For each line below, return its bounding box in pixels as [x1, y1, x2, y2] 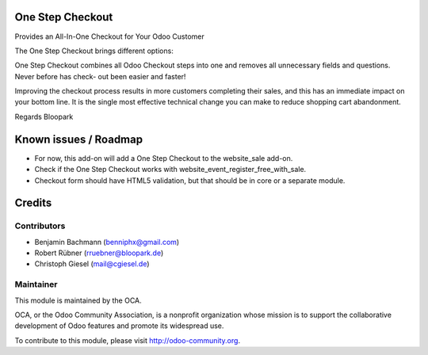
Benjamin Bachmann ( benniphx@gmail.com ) [34, 237, 180, 246]
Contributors [14, 220, 66, 231]
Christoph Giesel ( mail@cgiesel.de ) [34, 259, 150, 269]
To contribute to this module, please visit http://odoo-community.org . [14, 335, 241, 345]
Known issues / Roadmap [14, 132, 143, 146]
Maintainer [14, 279, 58, 290]
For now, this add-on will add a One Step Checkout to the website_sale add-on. [34, 153, 293, 162]
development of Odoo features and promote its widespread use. [14, 321, 224, 330]
